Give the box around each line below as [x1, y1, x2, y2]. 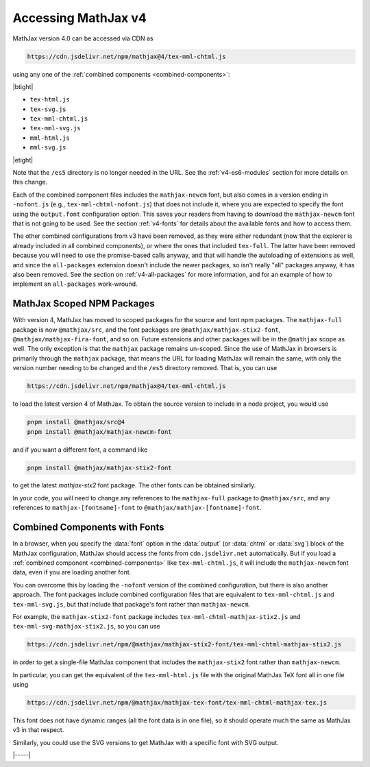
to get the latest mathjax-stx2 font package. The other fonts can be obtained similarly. [12, 481, 256, 489]
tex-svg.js [29, 105, 66, 113]
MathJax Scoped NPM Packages [12, 298, 156, 310]
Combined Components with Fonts [12, 522, 164, 533]
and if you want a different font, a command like [12, 446, 148, 454]
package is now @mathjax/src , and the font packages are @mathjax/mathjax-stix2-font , [12, 326, 281, 334]
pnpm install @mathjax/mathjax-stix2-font [27, 463, 172, 472]
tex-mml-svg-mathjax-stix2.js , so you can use [12, 622, 160, 631]
